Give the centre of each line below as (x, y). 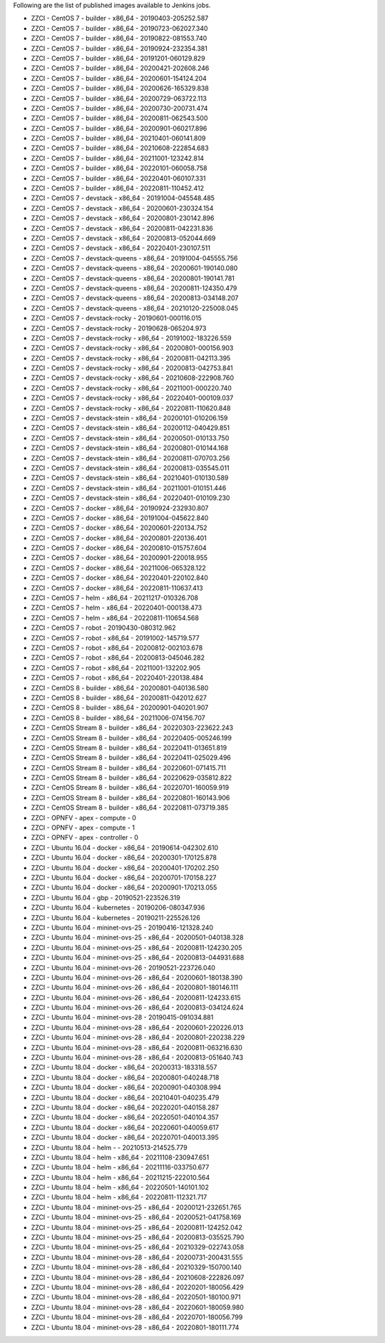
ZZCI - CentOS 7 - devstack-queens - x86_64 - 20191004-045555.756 (134, 258)
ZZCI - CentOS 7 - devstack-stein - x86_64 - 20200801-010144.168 (130, 448)
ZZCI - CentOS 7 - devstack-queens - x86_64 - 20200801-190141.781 (133, 278)
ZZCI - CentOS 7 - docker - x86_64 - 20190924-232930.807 (120, 508)
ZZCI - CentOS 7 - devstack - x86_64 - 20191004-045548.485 (123, 198)
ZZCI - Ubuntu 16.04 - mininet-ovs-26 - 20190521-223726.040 (123, 967)
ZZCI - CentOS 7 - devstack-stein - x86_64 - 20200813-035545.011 (130, 468)
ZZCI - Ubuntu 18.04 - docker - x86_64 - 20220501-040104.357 (125, 1117)
